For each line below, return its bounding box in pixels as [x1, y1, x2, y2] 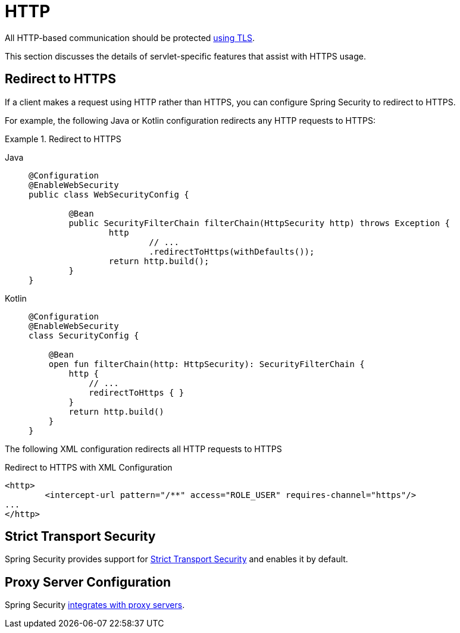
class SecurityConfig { [29, 330, 139, 340]
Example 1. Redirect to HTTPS [5, 133, 121, 144]
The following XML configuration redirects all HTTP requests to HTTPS [5, 443, 282, 454]
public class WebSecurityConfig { [29, 189, 189, 199]
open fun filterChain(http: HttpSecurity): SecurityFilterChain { [48, 359, 365, 369]
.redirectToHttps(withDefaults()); [149, 246, 315, 256]
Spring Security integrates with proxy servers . [5, 600, 185, 610]
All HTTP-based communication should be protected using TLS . [5, 32, 255, 43]
